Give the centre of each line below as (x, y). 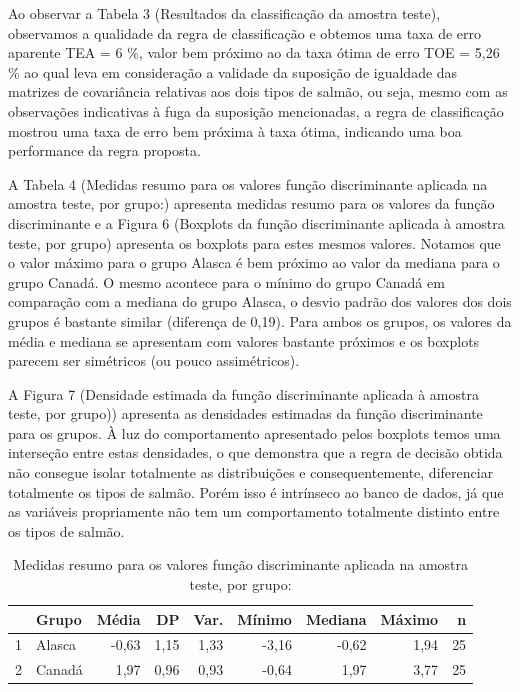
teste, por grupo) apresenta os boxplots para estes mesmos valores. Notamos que (254, 242)
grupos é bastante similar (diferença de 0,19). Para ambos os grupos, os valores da (260, 320)
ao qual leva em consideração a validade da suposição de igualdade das (241, 71)
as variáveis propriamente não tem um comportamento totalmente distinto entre (254, 511)
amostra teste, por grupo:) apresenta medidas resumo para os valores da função (251, 203)
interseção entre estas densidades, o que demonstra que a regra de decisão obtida (255, 452)
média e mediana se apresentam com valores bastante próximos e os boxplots (244, 340)
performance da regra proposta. (104, 150)
